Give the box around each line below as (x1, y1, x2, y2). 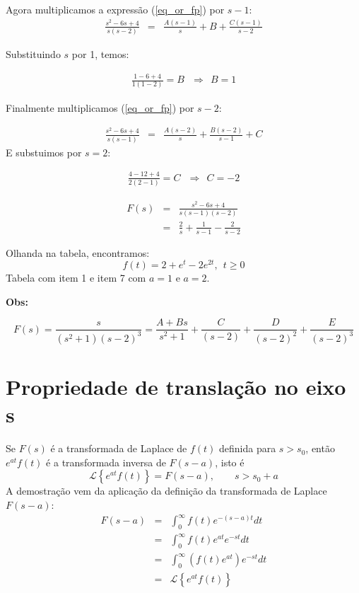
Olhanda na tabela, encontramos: (6, 245, 150, 260)
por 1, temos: (71, 47, 129, 62)
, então (305, 441, 335, 456)
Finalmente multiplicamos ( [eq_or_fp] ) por (6, 100, 194, 115)
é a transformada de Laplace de (50, 441, 187, 456)
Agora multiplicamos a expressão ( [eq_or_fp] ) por (6, 2, 225, 16)
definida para (218, 441, 276, 456)
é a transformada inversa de (46, 454, 166, 469)
